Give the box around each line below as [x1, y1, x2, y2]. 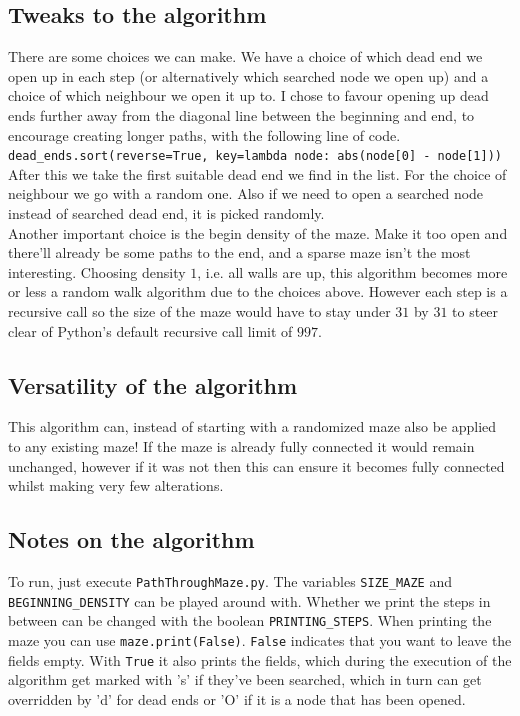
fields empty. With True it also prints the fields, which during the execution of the [8, 649, 512, 670]
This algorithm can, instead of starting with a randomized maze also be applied [8, 416, 497, 437]
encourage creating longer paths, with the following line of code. [8, 124, 401, 145]
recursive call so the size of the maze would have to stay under [8, 300, 391, 321]
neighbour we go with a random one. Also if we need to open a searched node [8, 183, 484, 204]
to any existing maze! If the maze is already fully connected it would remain [8, 435, 475, 456]
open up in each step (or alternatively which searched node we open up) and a [8, 65, 489, 86]
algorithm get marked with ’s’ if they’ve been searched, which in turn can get [8, 669, 482, 690]
